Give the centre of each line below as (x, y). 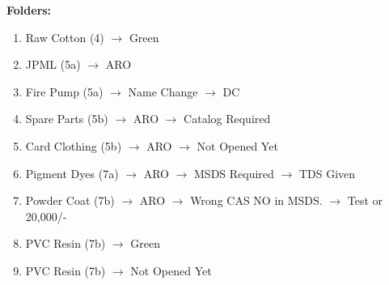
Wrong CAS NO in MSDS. (256, 200)
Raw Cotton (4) (65, 37)
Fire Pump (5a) (64, 91)
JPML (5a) (53, 64)
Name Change (163, 91)
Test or (365, 200)
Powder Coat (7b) (70, 200)
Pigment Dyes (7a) (72, 173)
